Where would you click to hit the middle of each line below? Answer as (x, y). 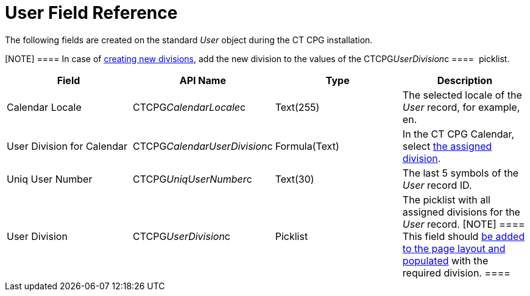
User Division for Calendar (67, 146)
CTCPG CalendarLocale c (189, 107)
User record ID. (437, 185)
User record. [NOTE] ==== (464, 224)
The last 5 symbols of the (461, 173)
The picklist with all (446, 199)
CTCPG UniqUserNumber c (192, 179)
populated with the (445, 260)
